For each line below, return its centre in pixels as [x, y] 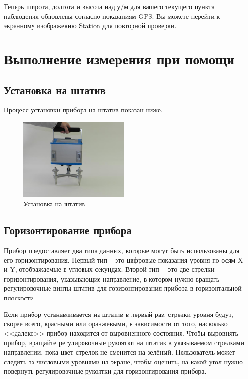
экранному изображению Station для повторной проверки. [90, 25]
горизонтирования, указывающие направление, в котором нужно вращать [112, 278]
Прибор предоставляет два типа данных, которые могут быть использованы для [122, 250]
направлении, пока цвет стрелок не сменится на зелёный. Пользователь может [120, 352]
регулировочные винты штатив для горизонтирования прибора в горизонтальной [123, 288]
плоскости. [20, 297]
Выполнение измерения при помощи [119, 58]
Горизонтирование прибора [68, 230]
